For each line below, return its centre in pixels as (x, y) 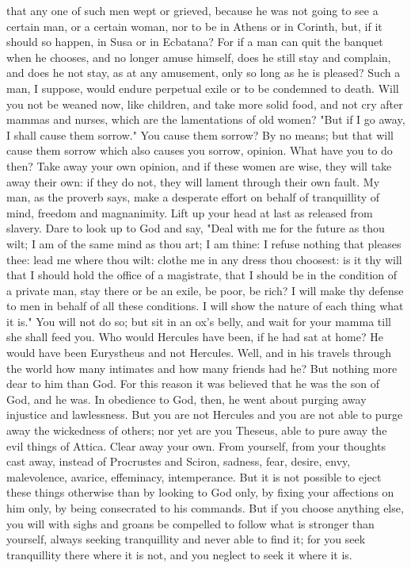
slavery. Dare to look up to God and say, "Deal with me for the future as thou (196, 228)
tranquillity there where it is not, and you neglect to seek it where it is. (179, 554)
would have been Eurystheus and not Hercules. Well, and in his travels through (199, 353)
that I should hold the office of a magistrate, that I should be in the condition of (202, 275)
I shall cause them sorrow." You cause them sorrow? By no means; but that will (200, 134)
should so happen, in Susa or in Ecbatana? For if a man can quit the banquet (195, 42)
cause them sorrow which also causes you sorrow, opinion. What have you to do (200, 150)
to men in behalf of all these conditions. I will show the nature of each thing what (205, 306)
